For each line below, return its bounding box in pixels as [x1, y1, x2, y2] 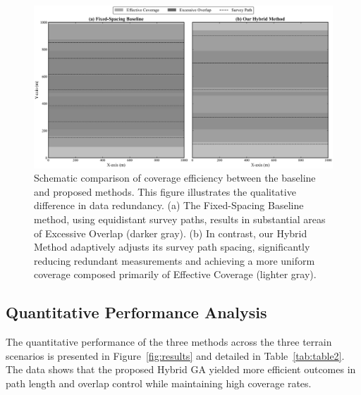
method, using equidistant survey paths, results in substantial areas [34, 212, 326, 226]
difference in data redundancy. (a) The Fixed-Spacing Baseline [34, 198, 304, 213]
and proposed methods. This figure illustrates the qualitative [34, 184, 296, 199]
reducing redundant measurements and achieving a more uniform [34, 253, 315, 268]
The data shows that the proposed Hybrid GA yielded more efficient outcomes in [6, 362, 356, 377]
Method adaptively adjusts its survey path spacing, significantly [34, 239, 310, 254]
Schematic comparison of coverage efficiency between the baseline [34, 170, 316, 185]
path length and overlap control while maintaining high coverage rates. [6, 375, 312, 390]
